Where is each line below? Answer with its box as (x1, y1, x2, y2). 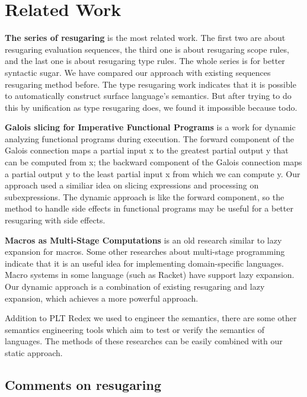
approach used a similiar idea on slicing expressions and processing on (5, 179, 259, 191)
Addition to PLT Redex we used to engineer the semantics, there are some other (5, 312, 297, 324)
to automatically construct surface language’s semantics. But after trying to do (5, 89, 292, 102)
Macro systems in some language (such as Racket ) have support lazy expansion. (5, 268, 295, 281)
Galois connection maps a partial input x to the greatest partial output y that (5, 144, 289, 156)
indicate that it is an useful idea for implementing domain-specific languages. (5, 257, 284, 269)
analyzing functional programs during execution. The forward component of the (5, 132, 294, 145)
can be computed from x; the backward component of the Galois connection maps (5, 156, 302, 168)
